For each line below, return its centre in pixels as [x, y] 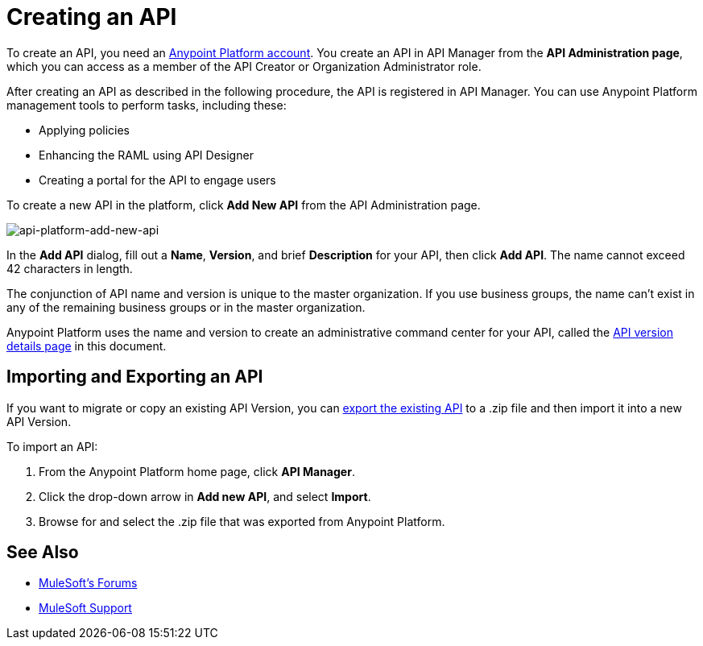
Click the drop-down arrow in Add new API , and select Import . [205, 496]
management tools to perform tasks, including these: [147, 105]
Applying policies [85, 130]
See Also [43, 553]
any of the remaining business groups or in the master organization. [186, 307]
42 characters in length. [70, 268]
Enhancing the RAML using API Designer [146, 155]
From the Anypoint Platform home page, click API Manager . [197, 471]
